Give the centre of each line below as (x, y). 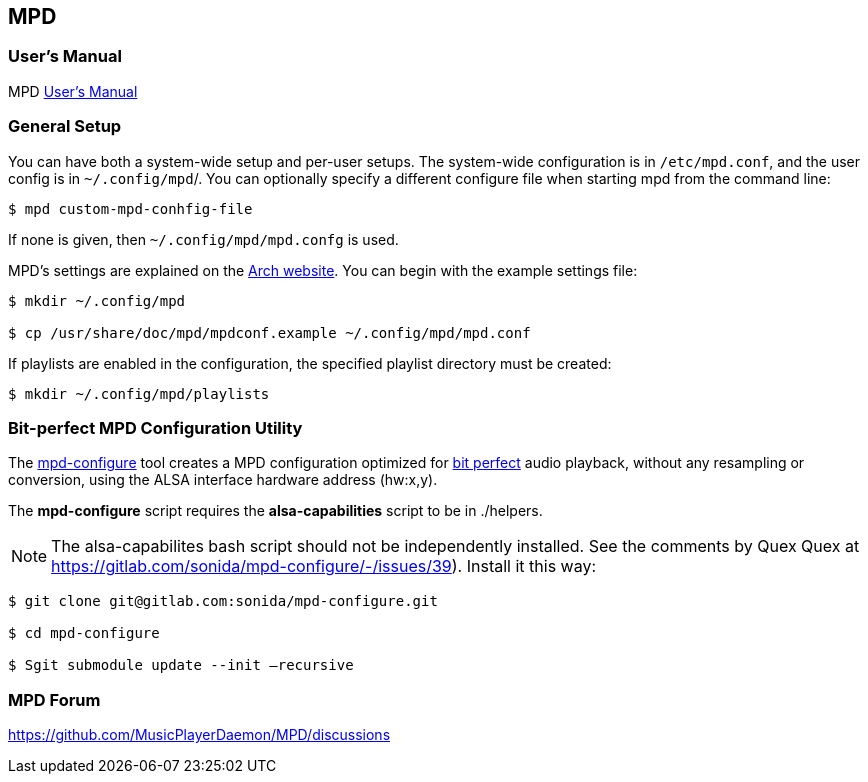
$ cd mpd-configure (84, 633)
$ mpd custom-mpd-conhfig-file (130, 208)
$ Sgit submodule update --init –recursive (181, 665)
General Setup (65, 126)
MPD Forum (54, 699)
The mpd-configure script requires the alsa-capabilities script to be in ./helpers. (275, 511)
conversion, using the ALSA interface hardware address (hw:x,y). (223, 480)
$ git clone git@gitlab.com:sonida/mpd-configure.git (223, 601)
